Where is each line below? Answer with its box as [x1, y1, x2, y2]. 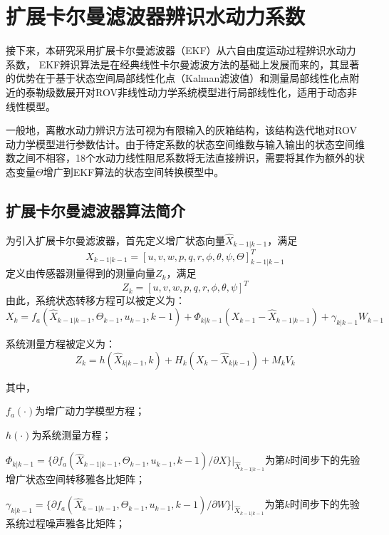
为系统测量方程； [31, 427, 112, 442]
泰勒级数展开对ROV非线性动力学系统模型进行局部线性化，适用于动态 [25, 84, 347, 99]
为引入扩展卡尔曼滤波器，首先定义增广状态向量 [6, 232, 225, 247]
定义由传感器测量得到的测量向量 [6, 266, 155, 281]
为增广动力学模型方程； [35, 403, 145, 418]
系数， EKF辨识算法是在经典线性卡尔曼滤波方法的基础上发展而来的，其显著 [6, 56, 360, 71]
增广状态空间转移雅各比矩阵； [6, 471, 145, 486]
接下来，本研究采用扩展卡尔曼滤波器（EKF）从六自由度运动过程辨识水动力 [6, 43, 356, 58]
